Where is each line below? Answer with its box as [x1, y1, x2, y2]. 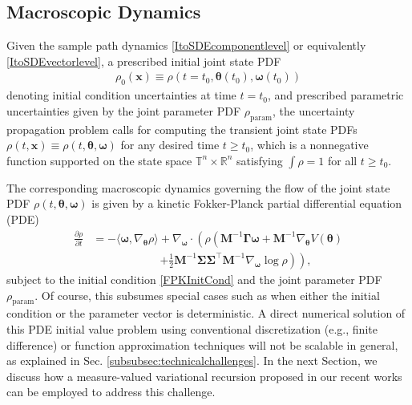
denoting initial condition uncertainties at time [6, 87, 236, 103]
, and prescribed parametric [267, 87, 404, 103]
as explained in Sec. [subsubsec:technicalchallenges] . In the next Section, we [6, 352, 378, 369]
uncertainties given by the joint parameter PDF [6, 102, 241, 119]
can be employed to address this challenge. [6, 383, 216, 400]
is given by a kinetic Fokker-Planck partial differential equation [91, 195, 402, 212]
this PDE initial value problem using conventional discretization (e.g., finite [6, 320, 378, 337]
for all [327, 152, 357, 168]
